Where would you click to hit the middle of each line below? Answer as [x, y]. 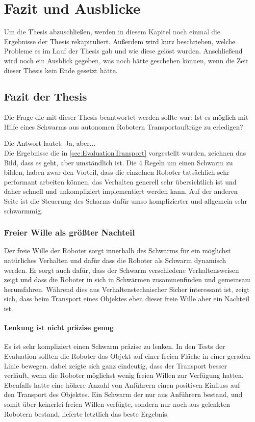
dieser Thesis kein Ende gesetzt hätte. [61, 70]
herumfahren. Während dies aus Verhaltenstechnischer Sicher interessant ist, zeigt [127, 289]
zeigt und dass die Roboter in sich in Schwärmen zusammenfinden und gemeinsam [127, 279]
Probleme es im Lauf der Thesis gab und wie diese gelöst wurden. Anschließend [123, 51]
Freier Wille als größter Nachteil [69, 232]
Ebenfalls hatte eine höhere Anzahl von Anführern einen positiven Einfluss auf [122, 384]
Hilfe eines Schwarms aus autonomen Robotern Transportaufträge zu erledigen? [124, 126]
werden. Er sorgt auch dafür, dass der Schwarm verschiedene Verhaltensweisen [122, 270]
